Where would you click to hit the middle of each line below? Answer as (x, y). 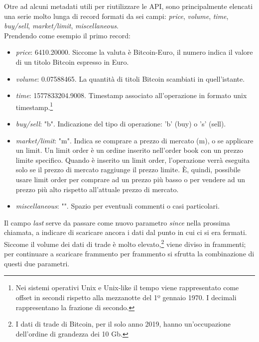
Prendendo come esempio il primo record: (67, 35)
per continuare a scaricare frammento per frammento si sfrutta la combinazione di (129, 254)
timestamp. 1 (34, 106)
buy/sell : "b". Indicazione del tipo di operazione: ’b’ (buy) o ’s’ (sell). (121, 123)
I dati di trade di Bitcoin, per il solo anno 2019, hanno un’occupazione (123, 324)
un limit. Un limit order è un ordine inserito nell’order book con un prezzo (129, 150)
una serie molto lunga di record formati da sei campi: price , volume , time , (116, 16)
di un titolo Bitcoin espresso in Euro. (72, 61)
